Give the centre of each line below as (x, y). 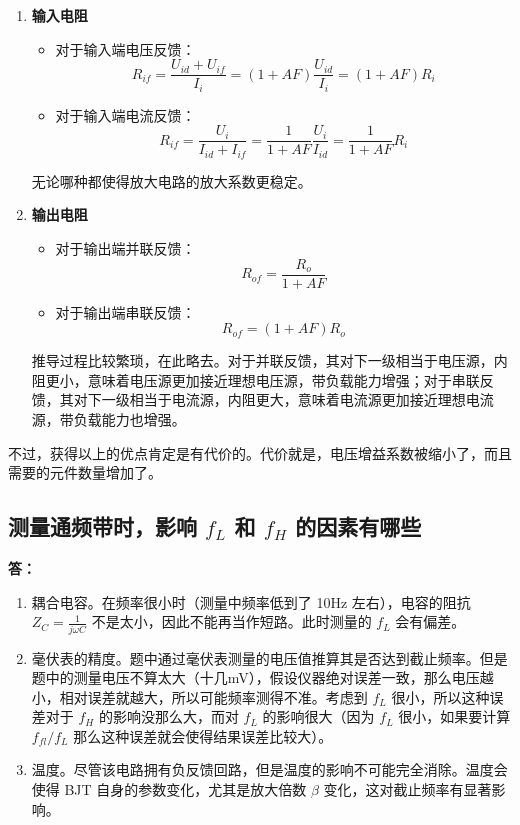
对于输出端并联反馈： (125, 248)
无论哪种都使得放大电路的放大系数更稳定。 (171, 180)
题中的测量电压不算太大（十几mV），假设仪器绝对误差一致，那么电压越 (262, 677)
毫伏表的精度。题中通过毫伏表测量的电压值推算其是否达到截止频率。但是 (269, 657)
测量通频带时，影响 (102, 526)
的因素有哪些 (358, 526)
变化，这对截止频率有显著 (407, 789)
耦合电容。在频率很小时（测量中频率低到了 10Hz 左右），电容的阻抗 (251, 601)
